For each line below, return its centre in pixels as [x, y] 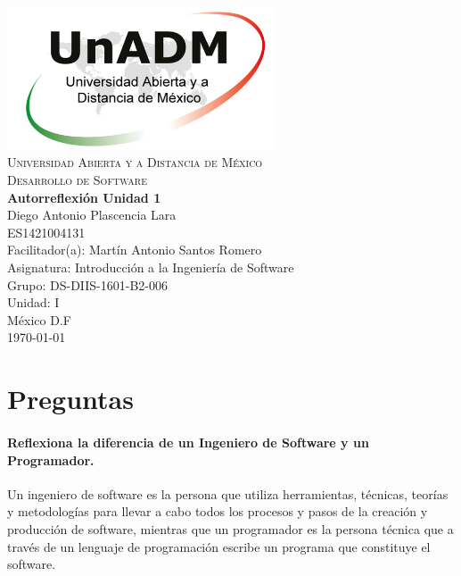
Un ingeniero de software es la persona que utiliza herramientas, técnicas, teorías [228, 493]
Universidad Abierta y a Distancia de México [135, 162]
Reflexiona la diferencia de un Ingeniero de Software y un [188, 442]
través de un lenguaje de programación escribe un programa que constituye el [219, 546]
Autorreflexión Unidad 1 [84, 197]
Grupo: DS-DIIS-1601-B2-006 [88, 284]
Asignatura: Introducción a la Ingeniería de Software [151, 267]
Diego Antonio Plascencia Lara [92, 215]
